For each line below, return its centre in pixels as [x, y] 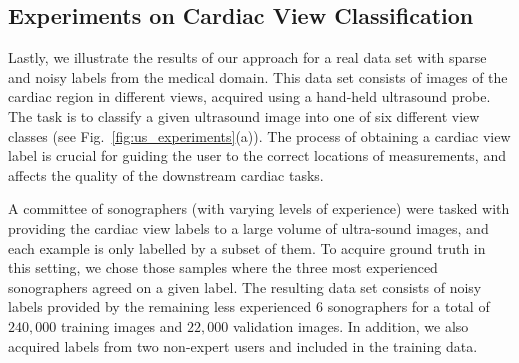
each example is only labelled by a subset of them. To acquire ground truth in [247, 247]
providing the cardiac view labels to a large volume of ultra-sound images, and [248, 227]
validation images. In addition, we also [350, 325]
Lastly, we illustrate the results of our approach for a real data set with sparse [247, 57]
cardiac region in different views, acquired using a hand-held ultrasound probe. [249, 96]
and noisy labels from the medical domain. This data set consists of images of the [258, 76]
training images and [121, 325]
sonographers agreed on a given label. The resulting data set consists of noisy [245, 286]
